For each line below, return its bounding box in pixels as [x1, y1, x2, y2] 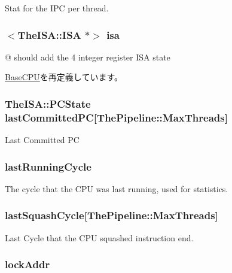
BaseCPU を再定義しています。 [5, 71, 123, 83]
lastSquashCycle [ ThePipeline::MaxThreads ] [5, 208, 218, 223]
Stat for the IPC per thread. [5, 2, 109, 14]
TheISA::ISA [17, 27, 81, 42]
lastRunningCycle [5, 159, 91, 174]
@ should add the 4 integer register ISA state [5, 50, 170, 63]
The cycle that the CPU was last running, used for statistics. [5, 182, 228, 195]
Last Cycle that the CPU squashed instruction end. [5, 231, 194, 244]
